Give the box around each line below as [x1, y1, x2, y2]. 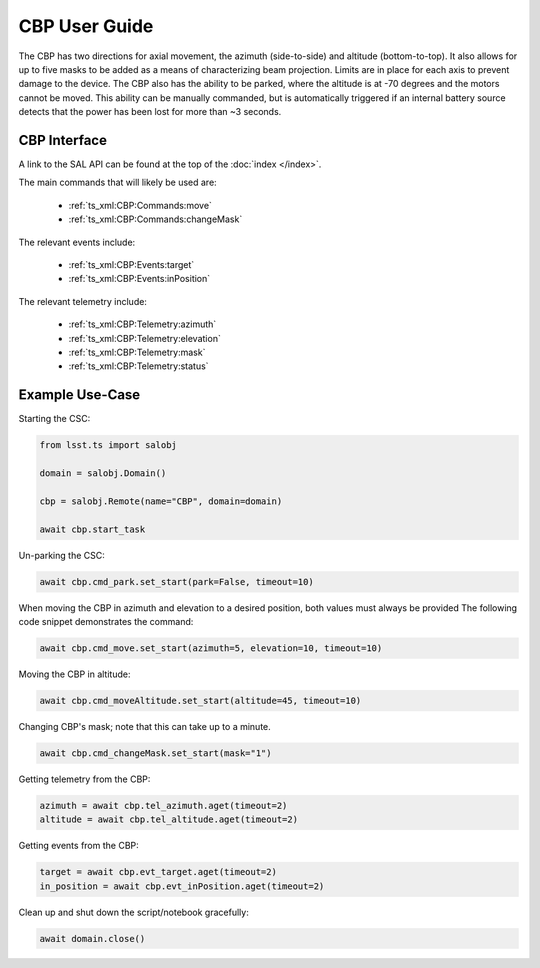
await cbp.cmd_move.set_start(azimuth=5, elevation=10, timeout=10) [39, 642, 383, 654]
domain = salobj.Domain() [39, 467, 167, 479]
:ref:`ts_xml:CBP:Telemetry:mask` [68, 346, 206, 358]
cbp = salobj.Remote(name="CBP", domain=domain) [39, 495, 283, 507]
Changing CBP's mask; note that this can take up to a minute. [18, 720, 272, 732]
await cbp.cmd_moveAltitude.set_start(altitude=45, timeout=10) [39, 695, 362, 706]
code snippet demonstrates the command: [18, 615, 194, 627]
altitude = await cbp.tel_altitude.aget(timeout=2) [39, 814, 299, 825]
